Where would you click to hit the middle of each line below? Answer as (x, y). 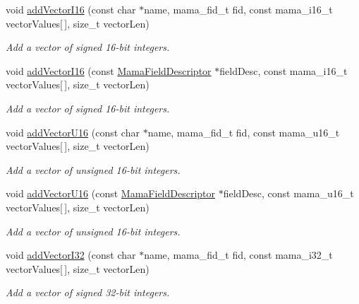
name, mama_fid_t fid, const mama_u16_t (244, 132)
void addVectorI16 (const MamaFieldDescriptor (109, 70)
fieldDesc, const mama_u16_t (288, 193)
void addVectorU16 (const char (73, 132)
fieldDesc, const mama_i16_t (284, 70)
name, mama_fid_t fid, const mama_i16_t (238, 9)
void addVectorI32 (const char (71, 255)
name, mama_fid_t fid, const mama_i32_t (238, 255)
